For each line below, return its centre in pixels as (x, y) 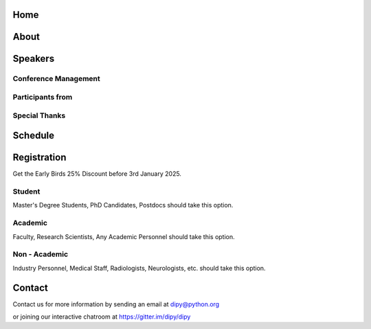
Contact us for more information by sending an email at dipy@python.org (116, 304)
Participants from (43, 97)
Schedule (34, 136)
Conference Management (57, 79)
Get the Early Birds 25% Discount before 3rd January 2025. (97, 174)
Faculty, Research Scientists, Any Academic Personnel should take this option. (124, 236)
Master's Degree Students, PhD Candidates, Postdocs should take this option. (123, 205)
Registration (40, 158)
